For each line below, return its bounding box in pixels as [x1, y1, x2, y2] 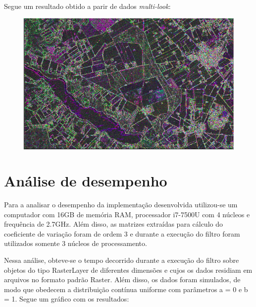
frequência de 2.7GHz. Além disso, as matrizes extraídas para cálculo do [4, 219, 223, 229]
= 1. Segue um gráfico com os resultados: [4, 294, 129, 304]
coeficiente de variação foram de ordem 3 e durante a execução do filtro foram [4, 228, 240, 239]
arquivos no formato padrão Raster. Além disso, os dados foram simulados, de [4, 274, 241, 285]
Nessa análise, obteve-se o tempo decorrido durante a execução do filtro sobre [4, 255, 239, 265]
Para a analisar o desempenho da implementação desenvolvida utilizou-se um [4, 199, 238, 210]
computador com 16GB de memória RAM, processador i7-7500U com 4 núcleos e [4, 209, 250, 219]
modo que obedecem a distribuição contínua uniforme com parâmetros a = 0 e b [4, 284, 248, 294]
